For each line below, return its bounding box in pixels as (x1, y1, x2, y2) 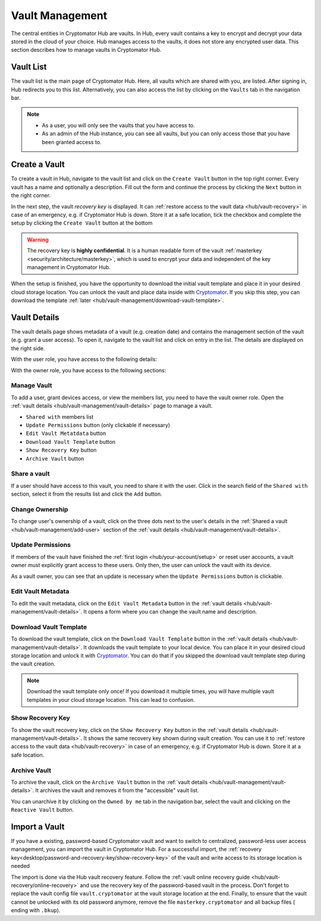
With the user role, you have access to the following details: (11, 356, 158, 363)
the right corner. (11, 192, 51, 199)
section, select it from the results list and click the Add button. (11, 490, 163, 497)
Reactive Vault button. (11, 806, 74, 813)
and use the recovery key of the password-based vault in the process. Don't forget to (80, 882, 289, 889)
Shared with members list (26, 413, 94, 420)
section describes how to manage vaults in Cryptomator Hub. (11, 46, 162, 54)
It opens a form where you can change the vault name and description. (83, 608, 257, 615)
